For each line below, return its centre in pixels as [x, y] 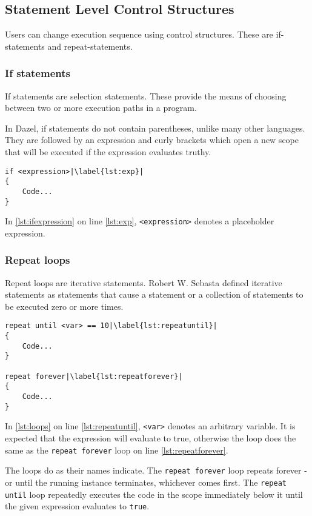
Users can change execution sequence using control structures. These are [139, 34]
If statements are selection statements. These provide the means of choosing [146, 95]
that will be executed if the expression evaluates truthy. [108, 151]
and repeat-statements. [90, 46]
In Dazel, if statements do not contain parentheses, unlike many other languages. [155, 128]
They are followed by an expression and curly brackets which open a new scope [152, 140]
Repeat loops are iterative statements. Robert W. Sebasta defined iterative [144, 282]
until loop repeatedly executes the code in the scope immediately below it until [154, 494]
